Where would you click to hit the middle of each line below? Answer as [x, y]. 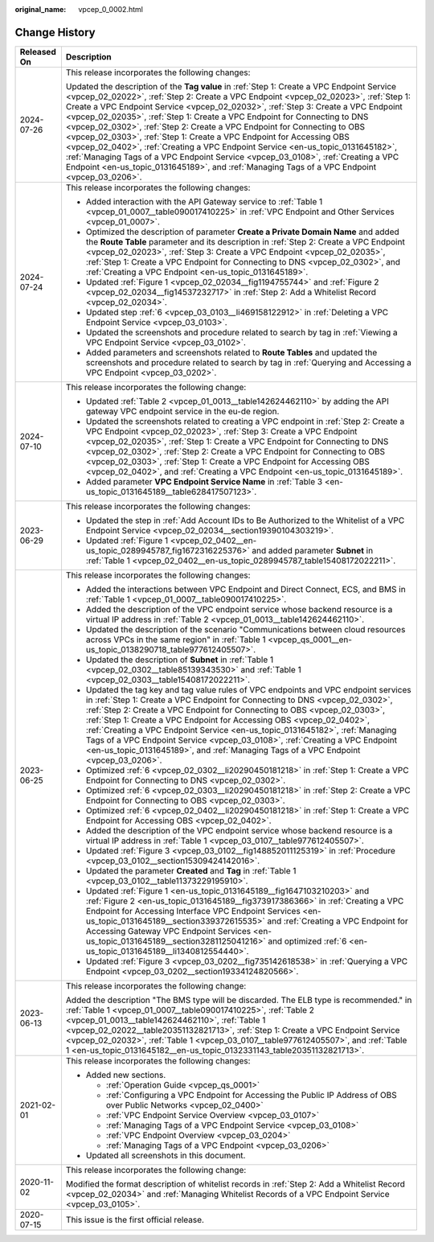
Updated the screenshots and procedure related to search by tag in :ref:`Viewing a [242, 332]
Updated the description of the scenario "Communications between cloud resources [246, 629]
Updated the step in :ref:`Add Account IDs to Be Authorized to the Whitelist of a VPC [245, 520]
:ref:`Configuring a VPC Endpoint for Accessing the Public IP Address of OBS [251, 1095]
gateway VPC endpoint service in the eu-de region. [182, 411]
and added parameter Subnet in [313, 550]
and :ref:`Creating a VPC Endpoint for [338, 921]
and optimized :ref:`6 [307, 941]
